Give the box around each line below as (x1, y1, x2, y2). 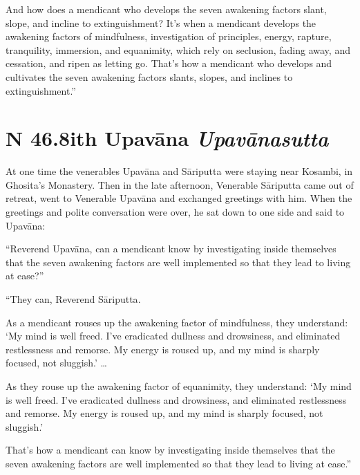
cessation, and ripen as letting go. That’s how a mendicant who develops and (6, 56, 332, 71)
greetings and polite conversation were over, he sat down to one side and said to (6, 205, 345, 219)
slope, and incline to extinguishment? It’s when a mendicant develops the (6, 15, 316, 30)
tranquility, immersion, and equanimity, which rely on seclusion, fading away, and (6, 42, 350, 57)
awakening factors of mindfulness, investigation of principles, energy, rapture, (6, 29, 332, 44)
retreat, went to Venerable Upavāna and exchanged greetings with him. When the (6, 191, 352, 205)
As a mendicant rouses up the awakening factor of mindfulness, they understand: (6, 315, 348, 329)
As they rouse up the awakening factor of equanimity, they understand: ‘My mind (6, 379, 352, 393)
